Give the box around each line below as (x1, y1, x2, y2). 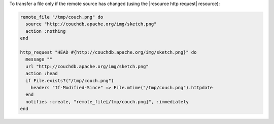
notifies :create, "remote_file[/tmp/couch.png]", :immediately (25, 99, 189, 104)
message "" (25, 56, 53, 63)
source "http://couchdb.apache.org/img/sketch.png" (25, 21, 157, 27)
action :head (25, 71, 58, 77)
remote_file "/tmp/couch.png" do (20, 14, 104, 20)
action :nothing (25, 28, 66, 34)
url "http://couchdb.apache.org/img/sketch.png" (25, 64, 149, 69)
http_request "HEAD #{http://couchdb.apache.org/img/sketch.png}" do (20, 49, 197, 55)
